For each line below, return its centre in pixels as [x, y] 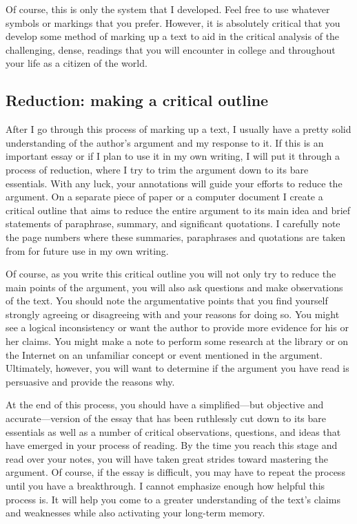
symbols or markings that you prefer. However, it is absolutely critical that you [173, 22]
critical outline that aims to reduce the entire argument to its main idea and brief [178, 210]
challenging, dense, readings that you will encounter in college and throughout [171, 49]
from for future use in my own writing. [87, 250]
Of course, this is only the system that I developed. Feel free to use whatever [168, 9]
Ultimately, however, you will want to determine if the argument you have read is [177, 368]
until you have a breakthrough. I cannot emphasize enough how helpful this [165, 486]
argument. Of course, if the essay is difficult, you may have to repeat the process [175, 472]
